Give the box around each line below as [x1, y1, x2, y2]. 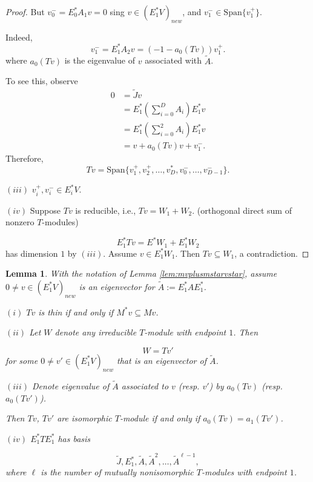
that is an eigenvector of [117, 354, 206, 366]
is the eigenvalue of [64, 54, 136, 67]
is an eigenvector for [79, 280, 155, 292]
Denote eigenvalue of [32, 379, 110, 392]
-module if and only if [119, 412, 200, 424]
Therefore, [5, 152, 44, 165]
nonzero [5, 216, 35, 228]
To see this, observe [5, 74, 78, 87]
